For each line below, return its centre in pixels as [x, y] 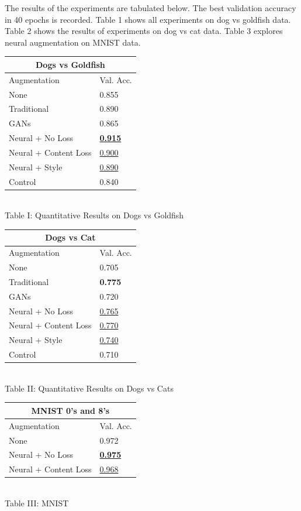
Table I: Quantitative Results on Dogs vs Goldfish [94, 215]
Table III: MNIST [37, 503]
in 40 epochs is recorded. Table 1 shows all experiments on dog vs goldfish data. [148, 19]
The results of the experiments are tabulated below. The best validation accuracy [150, 8]
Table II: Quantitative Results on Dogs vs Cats [89, 388]
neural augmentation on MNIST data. [73, 42]
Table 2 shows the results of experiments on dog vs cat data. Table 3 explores [144, 31]
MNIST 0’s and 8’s [70, 410]
